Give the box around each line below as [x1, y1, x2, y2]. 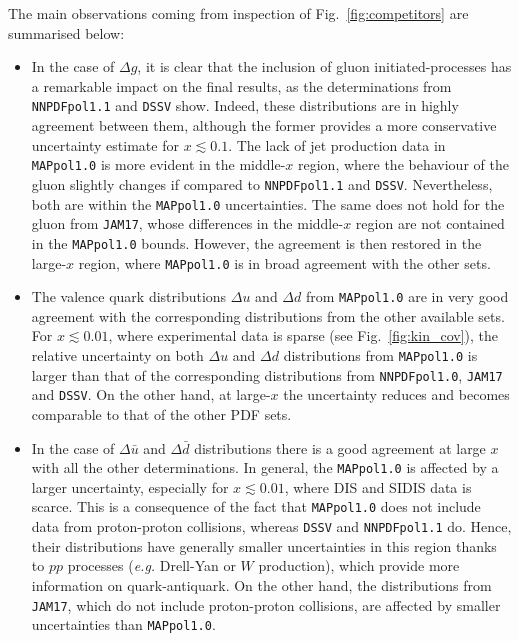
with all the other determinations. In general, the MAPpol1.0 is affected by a [31, 457, 499, 478]
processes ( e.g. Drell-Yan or [67, 555, 236, 576]
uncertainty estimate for [31, 134, 179, 155]
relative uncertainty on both [31, 345, 204, 365]
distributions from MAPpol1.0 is [283, 345, 478, 365]
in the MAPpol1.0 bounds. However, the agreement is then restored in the [31, 232, 482, 253]
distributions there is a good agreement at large [194, 437, 486, 458]
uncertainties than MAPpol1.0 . [31, 614, 216, 635]
